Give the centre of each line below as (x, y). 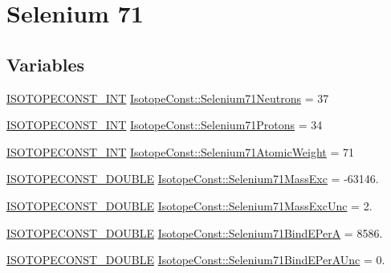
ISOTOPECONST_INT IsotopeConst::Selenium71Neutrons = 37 (168, 98)
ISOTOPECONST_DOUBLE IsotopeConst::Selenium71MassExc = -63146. (193, 179)
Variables (46, 64)
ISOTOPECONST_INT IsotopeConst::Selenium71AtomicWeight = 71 (181, 151)
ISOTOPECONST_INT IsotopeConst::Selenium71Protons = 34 (165, 125)
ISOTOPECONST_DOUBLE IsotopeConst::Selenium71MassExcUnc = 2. (189, 205)
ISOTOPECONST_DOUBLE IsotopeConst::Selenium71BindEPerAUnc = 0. (196, 260)
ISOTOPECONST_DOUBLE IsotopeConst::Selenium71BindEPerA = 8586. (195, 232)
